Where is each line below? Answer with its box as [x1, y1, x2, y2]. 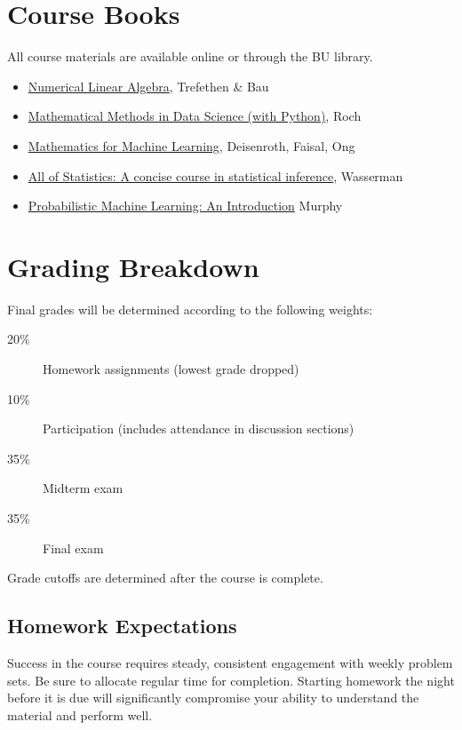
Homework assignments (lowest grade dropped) [43, 360, 299, 377]
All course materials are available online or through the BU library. [7, 47, 373, 66]
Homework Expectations [7, 612, 237, 639]
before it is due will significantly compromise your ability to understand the [7, 688, 419, 707]
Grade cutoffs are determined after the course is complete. [7, 568, 323, 587]
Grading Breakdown [7, 248, 259, 284]
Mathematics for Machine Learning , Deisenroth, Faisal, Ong [28, 136, 355, 155]
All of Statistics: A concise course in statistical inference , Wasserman [28, 166, 403, 185]
